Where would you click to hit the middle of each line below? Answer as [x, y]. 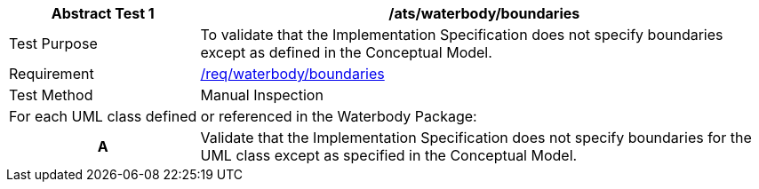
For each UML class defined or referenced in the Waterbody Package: [243, 116]
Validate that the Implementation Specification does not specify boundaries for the [476, 138]
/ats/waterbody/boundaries [484, 13]
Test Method [51, 95]
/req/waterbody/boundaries [292, 74]
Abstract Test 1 [103, 13]
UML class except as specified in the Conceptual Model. [389, 155]
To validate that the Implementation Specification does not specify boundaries [462, 35]
